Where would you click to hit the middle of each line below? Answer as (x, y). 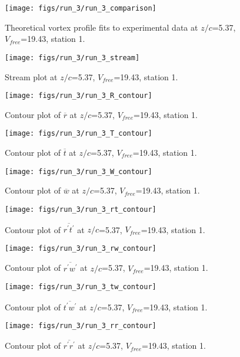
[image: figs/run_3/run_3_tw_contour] (81, 287)
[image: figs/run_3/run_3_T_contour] (79, 134)
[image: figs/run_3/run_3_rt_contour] (81, 209)
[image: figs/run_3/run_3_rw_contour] (81, 248)
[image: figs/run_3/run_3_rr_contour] (81, 326)
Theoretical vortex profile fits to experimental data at (101, 27)
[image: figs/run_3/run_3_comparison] (81, 8)
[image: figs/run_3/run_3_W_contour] (79, 171)
